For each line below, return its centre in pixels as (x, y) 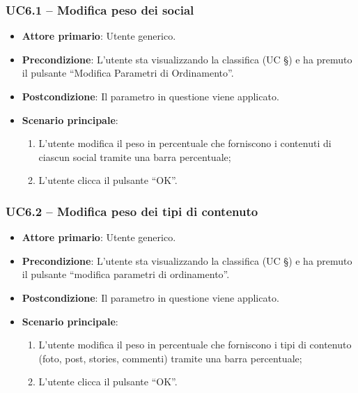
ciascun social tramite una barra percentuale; (135, 156)
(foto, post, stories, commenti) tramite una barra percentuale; (170, 358)
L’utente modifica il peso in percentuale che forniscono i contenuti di (185, 143)
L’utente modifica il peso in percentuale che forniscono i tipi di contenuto (195, 345)
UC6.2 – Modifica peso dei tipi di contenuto (132, 211)
